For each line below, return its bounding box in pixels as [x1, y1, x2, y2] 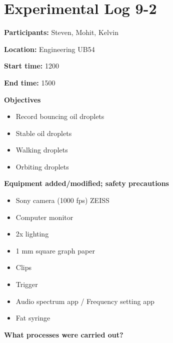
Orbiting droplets [15, 161, 69, 171]
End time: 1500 [4, 77, 55, 87]
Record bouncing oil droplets [15, 111, 104, 121]
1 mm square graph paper [15, 245, 95, 255]
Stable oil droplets [15, 127, 72, 138]
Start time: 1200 [4, 60, 59, 71]
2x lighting [15, 228, 49, 239]
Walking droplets [15, 144, 68, 155]
